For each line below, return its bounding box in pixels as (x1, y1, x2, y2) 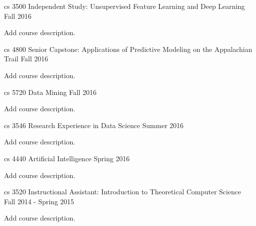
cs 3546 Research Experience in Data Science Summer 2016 (4, 120, 184, 130)
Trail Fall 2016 (4, 53, 48, 64)
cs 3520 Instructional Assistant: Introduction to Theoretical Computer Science (4, 186, 241, 197)
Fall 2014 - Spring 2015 (4, 196, 74, 206)
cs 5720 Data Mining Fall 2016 (4, 87, 97, 97)
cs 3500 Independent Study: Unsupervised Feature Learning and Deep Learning (4, 1, 245, 11)
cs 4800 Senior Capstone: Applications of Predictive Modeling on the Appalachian (4, 44, 253, 54)
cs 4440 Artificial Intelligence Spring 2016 (4, 153, 130, 163)
